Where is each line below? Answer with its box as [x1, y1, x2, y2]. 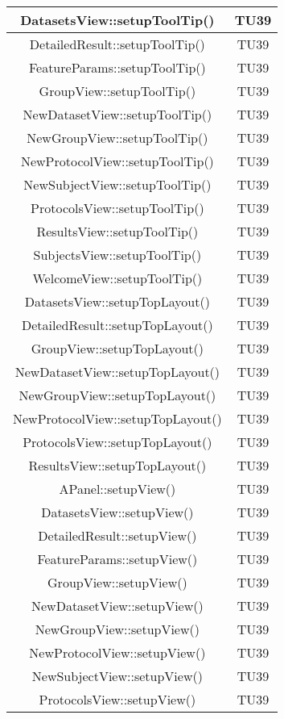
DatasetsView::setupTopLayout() [24, 292, 210, 311]
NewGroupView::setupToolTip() [27, 128, 208, 147]
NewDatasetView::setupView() [31, 596, 204, 615]
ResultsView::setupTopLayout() [28, 456, 207, 474]
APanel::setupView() [59, 479, 176, 498]
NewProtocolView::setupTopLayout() [13, 409, 222, 428]
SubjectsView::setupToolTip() [33, 245, 202, 264]
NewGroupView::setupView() [35, 620, 200, 638]
